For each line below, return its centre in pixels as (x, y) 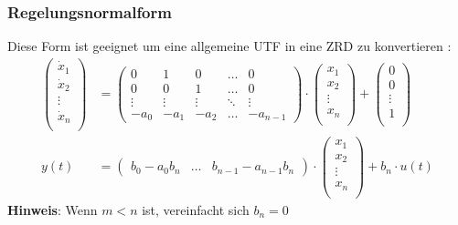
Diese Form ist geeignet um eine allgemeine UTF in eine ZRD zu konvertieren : (229, 46)
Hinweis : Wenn (53, 209)
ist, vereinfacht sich (196, 209)
